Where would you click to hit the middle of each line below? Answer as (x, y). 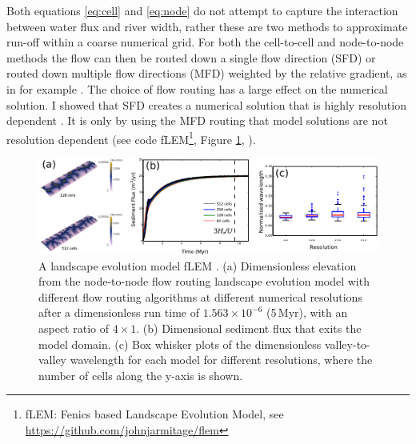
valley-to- (347, 344)
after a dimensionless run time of (119, 312)
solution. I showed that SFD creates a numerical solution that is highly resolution (206, 104)
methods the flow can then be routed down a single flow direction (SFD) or (191, 57)
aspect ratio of (74, 328)
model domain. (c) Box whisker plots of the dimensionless (180, 344)
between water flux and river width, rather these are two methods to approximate (207, 26)
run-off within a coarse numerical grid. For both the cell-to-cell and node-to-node (205, 42)
